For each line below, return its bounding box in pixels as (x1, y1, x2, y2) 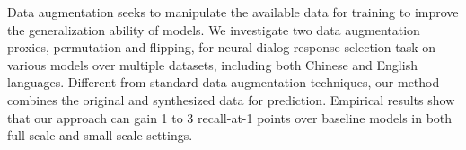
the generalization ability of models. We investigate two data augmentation (7, 20, 420, 39)
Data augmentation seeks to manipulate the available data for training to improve (7, 3, 459, 21)
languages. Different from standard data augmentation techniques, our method (7, 73, 440, 92)
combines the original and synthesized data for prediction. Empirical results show (7, 90, 455, 109)
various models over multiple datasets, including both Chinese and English (7, 55, 418, 74)
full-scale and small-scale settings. (7, 126, 193, 145)
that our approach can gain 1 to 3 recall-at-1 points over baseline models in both (7, 108, 453, 127)
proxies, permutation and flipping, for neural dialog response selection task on (7, 38, 436, 57)
